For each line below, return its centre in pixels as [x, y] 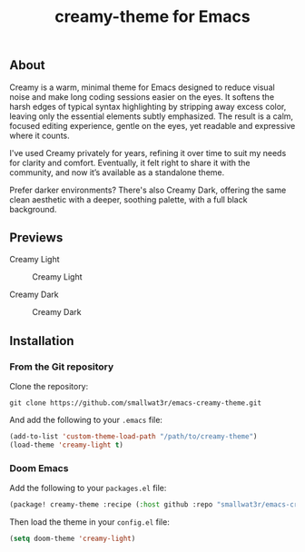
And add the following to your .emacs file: [86, 420]
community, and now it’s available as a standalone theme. [117, 172]
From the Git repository [62, 367]
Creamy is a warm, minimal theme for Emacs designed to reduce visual [142, 87]
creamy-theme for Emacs [152, 17]
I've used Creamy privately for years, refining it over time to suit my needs [148, 153]
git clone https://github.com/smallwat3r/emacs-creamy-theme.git [135, 403]
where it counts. [39, 135]
